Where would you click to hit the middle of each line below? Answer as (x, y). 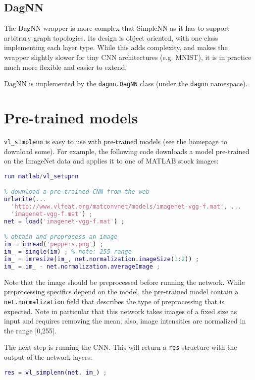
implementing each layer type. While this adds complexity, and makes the (116, 47)
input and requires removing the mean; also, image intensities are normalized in (125, 321)
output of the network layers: (48, 357)
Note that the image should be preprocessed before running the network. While (125, 282)
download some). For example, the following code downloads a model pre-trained (127, 151)
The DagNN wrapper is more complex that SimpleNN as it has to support (117, 28)
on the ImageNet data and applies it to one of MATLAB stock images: (111, 161)
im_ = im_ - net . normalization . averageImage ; (82, 266)
